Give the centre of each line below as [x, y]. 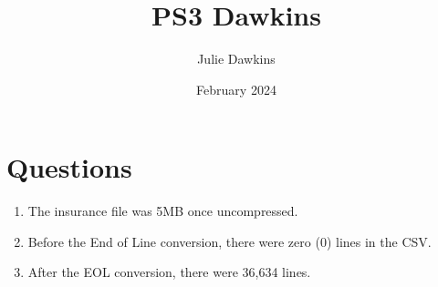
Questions [69, 167]
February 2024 [236, 89]
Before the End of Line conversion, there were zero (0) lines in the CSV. [229, 241]
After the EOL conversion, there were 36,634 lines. [169, 272]
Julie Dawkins [236, 59]
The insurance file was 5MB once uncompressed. [163, 211]
